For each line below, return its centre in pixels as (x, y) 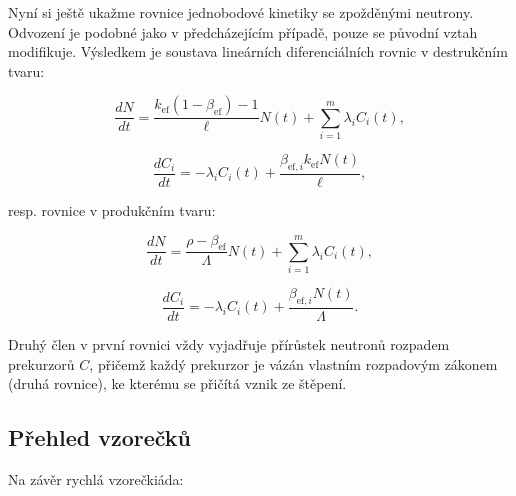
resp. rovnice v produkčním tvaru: (112, 209)
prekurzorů (41, 363)
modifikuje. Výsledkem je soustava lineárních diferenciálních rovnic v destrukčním (258, 51)
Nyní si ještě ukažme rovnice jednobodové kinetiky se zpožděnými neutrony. (241, 12)
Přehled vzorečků (99, 437)
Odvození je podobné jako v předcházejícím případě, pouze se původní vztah (243, 31)
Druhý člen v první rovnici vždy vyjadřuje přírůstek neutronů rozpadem (229, 343)
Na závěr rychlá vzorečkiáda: (96, 478)
